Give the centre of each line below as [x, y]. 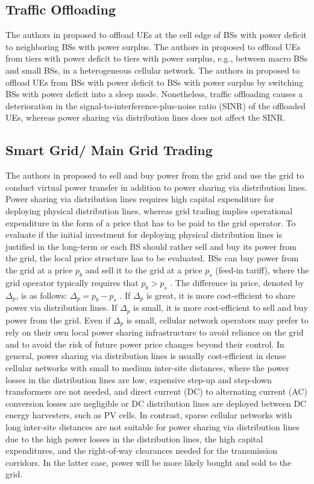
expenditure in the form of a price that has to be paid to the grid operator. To [151, 222]
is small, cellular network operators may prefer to [217, 320]
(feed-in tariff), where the [262, 269]
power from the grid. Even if [58, 320]
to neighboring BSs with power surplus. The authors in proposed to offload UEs [153, 46]
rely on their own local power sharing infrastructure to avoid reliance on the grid [155, 332]
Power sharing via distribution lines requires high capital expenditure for [140, 199]
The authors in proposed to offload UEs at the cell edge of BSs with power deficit [156, 35]
